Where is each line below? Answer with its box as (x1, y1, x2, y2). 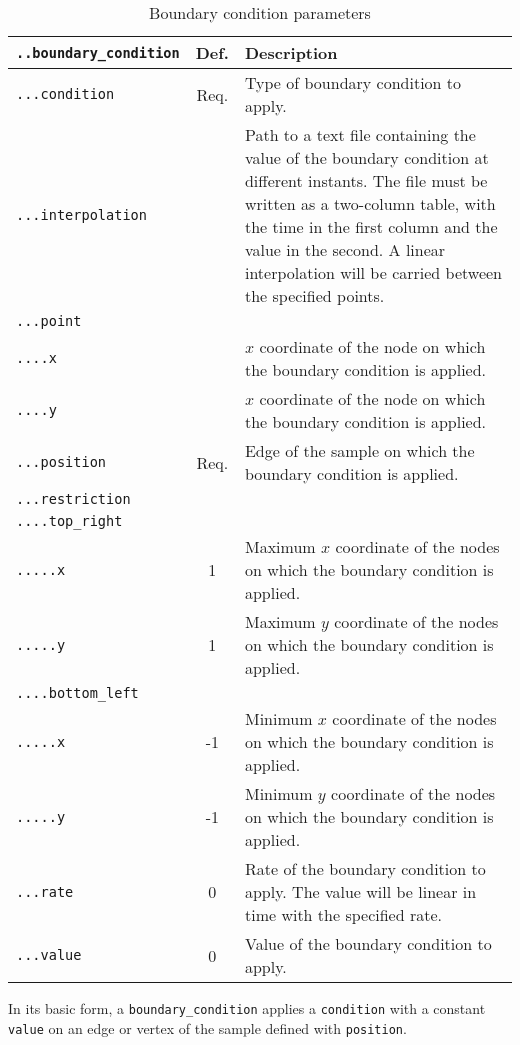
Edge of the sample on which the (244, 439, 475, 462)
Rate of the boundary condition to (244, 857, 486, 880)
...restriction (16, 491, 131, 507)
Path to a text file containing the (244, 123, 476, 146)
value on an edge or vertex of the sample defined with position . (8, 1017, 407, 1038)
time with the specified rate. (244, 903, 442, 926)
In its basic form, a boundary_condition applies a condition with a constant (8, 998, 486, 1018)
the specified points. (244, 284, 385, 307)
